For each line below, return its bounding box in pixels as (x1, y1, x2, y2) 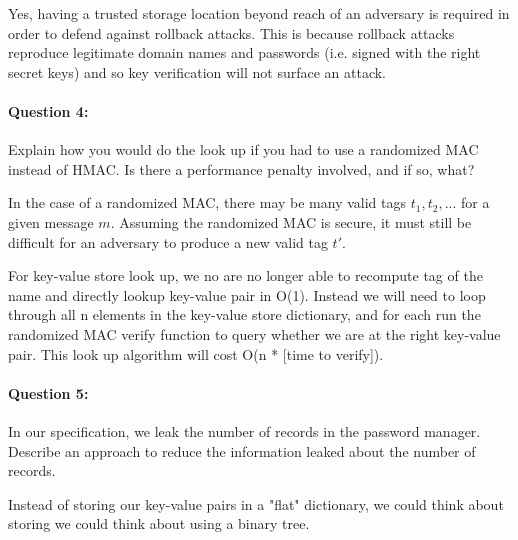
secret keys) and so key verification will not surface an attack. (8, 61, 386, 82)
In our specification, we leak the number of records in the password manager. (8, 420, 481, 441)
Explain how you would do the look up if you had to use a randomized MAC (8, 139, 479, 160)
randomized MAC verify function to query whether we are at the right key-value (8, 323, 501, 344)
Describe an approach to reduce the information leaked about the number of (8, 440, 476, 461)
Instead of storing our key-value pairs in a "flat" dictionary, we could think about (8, 493, 504, 514)
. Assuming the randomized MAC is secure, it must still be (110, 211, 472, 232)
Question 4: (8, 100, 89, 121)
